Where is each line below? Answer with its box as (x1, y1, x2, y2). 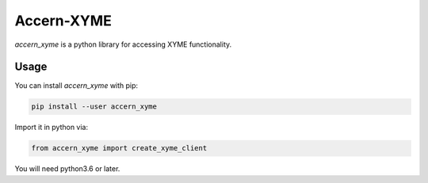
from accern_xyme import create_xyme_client (31, 143, 208, 153)
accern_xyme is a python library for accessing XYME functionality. (14, 40, 232, 49)
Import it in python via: (14, 123, 89, 132)
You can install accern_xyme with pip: (14, 81, 139, 90)
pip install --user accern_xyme (31, 102, 158, 111)
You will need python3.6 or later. (14, 164, 120, 173)
